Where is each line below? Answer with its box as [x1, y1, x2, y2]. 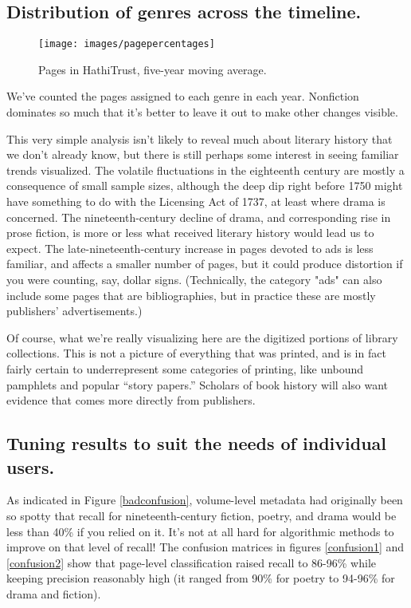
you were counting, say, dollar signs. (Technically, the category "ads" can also [6, 270, 382, 287]
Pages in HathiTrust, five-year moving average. [38, 61, 267, 77]
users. [6, 454, 55, 479]
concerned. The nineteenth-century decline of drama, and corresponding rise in [6, 208, 391, 225]
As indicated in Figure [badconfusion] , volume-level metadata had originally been [6, 492, 403, 508]
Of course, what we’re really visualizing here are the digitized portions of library [6, 329, 398, 345]
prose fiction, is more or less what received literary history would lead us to [6, 224, 374, 241]
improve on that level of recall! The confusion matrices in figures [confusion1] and [6, 539, 405, 555]
